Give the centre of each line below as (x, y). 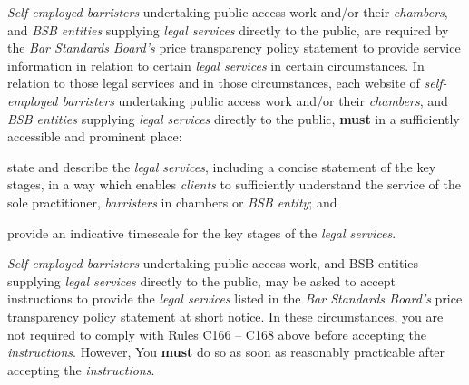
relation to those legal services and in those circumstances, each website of (214, 83)
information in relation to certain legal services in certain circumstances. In (216, 65)
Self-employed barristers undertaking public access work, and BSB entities (213, 263)
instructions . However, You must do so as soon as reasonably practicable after (226, 352)
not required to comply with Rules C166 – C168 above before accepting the (217, 334)
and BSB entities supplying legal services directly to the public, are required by (228, 29)
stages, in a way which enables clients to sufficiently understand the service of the (234, 184)
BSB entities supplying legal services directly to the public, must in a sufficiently (234, 118)
